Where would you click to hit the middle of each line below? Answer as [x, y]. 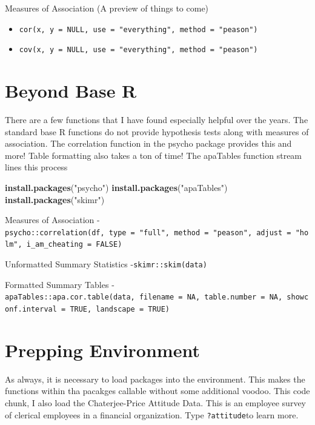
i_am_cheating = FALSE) [74, 245]
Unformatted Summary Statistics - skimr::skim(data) [106, 264]
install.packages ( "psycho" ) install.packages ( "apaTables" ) [116, 187]
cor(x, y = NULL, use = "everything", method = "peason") [138, 29]
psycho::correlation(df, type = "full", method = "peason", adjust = [148, 233]
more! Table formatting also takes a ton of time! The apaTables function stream [154, 155]
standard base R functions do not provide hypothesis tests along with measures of [157, 131]
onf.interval [31, 309]
